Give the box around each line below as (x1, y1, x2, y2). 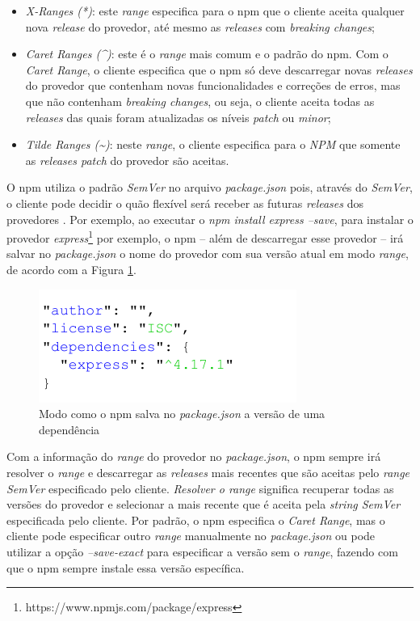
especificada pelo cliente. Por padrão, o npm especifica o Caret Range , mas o (6, 511, 385, 528)
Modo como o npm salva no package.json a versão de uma (39, 405, 325, 422)
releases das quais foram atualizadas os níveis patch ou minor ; (25, 108, 331, 125)
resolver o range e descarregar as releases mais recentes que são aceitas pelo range (6, 463, 410, 480)
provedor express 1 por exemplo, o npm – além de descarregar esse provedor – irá (6, 227, 404, 246)
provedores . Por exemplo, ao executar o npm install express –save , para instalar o (6, 210, 414, 227)
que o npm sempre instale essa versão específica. (6, 559, 245, 576)
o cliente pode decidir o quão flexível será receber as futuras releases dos (6, 194, 363, 211)
